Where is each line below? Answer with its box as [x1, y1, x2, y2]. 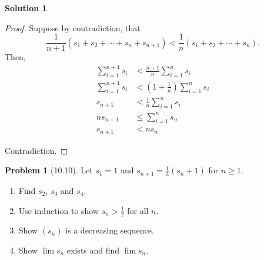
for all [127, 204, 149, 216]
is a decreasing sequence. [65, 224, 154, 236]
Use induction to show [18, 204, 99, 216]
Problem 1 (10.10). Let [5, 164, 93, 176]
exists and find [66, 243, 120, 256]
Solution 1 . [5, 2, 49, 14]
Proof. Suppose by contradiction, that [5, 21, 141, 34]
